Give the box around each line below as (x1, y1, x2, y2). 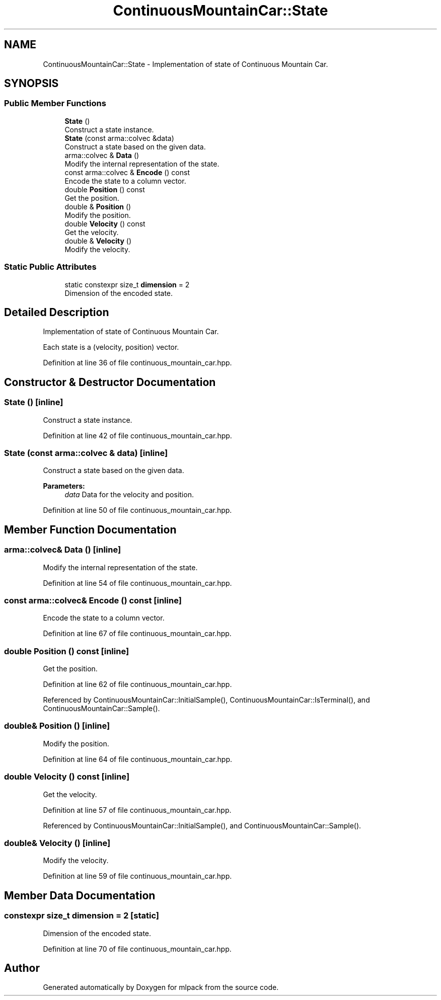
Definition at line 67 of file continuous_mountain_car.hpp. (43, 629, 232, 638)
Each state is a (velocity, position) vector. (43, 343, 179, 352)
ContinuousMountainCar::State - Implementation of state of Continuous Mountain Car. (43, 59, 328, 68)
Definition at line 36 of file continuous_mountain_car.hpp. (43, 358, 232, 367)
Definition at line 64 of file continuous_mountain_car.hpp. (43, 754, 232, 763)
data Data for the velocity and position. (64, 490, 194, 499)
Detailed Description (4, 305, 109, 319)
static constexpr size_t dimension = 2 (64, 280, 190, 289)
